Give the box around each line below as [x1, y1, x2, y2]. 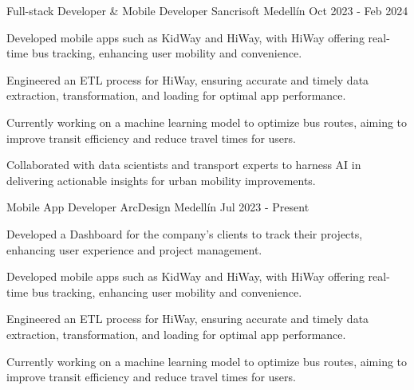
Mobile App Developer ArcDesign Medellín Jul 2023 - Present [6, 199, 310, 215]
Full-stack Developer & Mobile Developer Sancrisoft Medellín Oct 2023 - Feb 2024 [6, 2, 408, 18]
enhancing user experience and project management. [6, 241, 262, 258]
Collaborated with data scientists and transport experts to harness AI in [6, 156, 361, 173]
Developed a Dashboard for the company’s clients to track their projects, [6, 225, 363, 242]
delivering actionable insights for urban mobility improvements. [6, 171, 316, 188]
